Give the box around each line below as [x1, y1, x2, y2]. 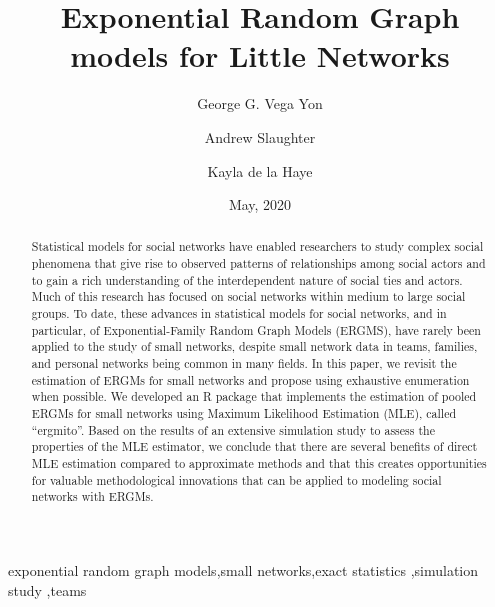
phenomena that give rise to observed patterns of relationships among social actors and [31, 255, 486, 272]
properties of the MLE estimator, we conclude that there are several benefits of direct [31, 438, 478, 455]
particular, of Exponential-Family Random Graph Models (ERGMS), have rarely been [31, 321, 481, 338]
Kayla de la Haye [207, 160, 313, 181]
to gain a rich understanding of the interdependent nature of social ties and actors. [31, 271, 463, 288]
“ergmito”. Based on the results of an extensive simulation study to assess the [31, 421, 435, 438]
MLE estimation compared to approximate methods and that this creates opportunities [31, 455, 487, 472]
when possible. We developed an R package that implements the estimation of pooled [31, 388, 477, 405]
